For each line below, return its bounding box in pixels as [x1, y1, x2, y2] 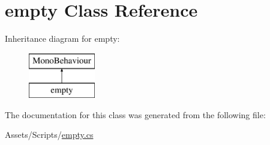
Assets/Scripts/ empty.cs [5, 128, 94, 141]
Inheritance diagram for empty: [5, 32, 120, 45]
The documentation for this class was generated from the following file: [5, 108, 266, 121]
